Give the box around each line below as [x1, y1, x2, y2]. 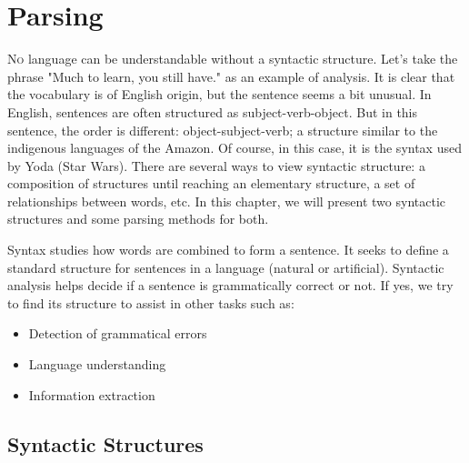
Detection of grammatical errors [28, 324, 207, 343]
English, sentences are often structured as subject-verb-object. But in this [7, 102, 418, 121]
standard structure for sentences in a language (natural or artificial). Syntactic [7, 257, 444, 277]
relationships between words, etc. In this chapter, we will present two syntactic [7, 191, 446, 210]
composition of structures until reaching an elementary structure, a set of [7, 174, 415, 193]
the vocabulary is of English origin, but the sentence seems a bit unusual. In [7, 85, 432, 104]
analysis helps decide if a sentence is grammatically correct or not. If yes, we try [7, 276, 454, 295]
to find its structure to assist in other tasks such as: [7, 293, 294, 312]
